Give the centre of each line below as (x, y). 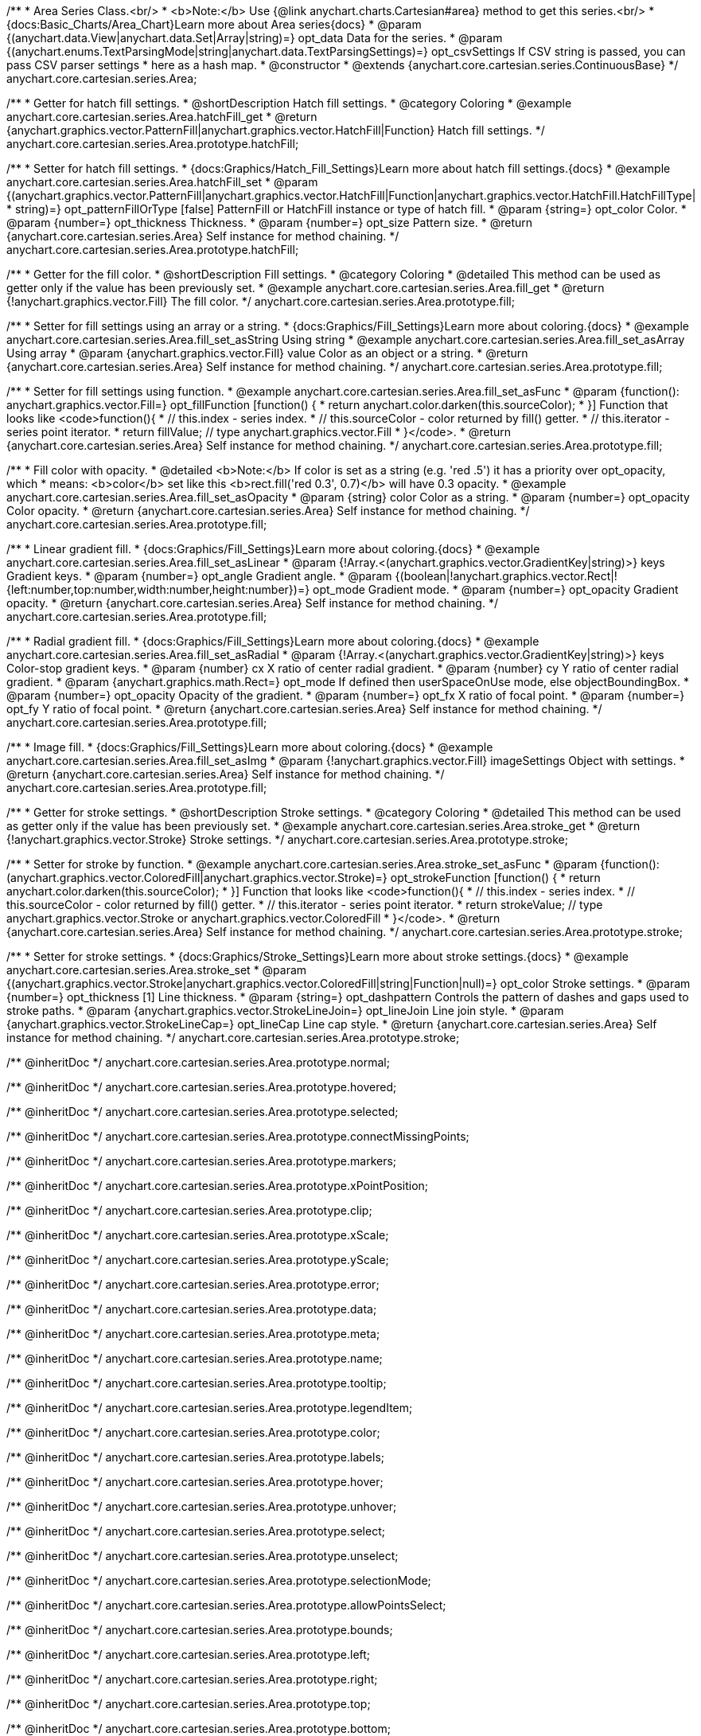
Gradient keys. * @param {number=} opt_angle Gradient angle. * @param (199, 576)
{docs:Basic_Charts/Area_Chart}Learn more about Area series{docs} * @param (214, 24)
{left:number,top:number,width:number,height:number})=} (158, 589)
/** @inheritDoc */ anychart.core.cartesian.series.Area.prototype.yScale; (198, 1260)
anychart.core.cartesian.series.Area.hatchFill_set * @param (162, 182)
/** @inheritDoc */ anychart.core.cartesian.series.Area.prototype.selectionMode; (219, 1580)
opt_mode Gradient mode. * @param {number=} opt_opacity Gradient (496, 589)
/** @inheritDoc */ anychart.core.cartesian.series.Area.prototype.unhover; (202, 1506)
